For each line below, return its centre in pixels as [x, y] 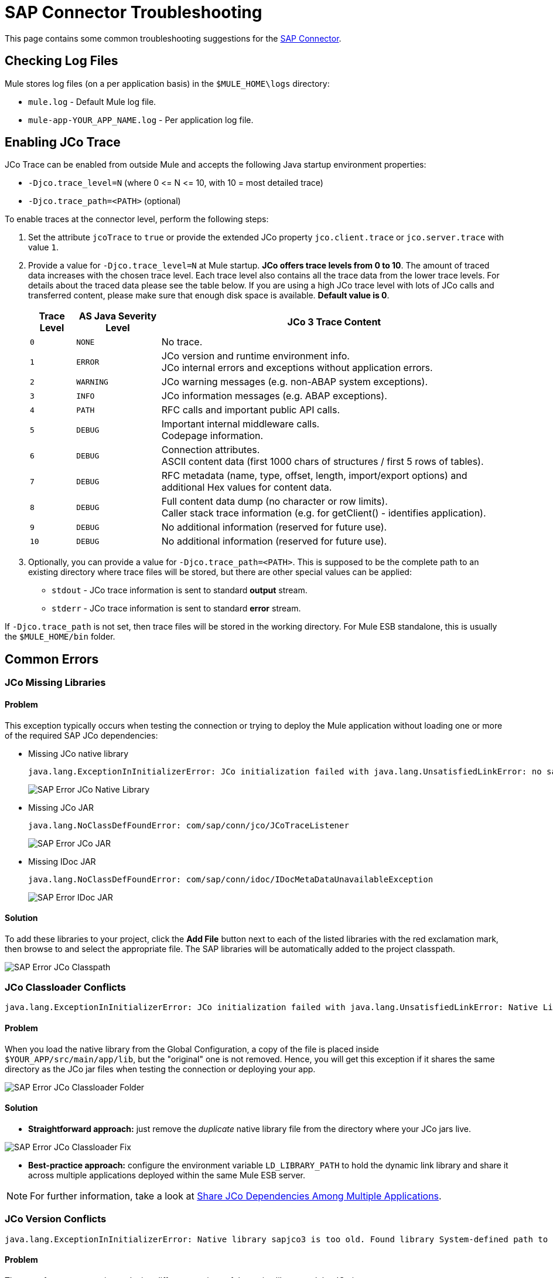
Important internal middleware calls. [240, 424]
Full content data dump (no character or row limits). [274, 502]
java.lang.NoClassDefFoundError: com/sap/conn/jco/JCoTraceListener [189, 825]
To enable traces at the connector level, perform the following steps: [137, 219]
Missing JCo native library [78, 753]
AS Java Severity [118, 316]
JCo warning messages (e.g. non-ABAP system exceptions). [295, 382]
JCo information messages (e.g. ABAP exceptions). [274, 396]
